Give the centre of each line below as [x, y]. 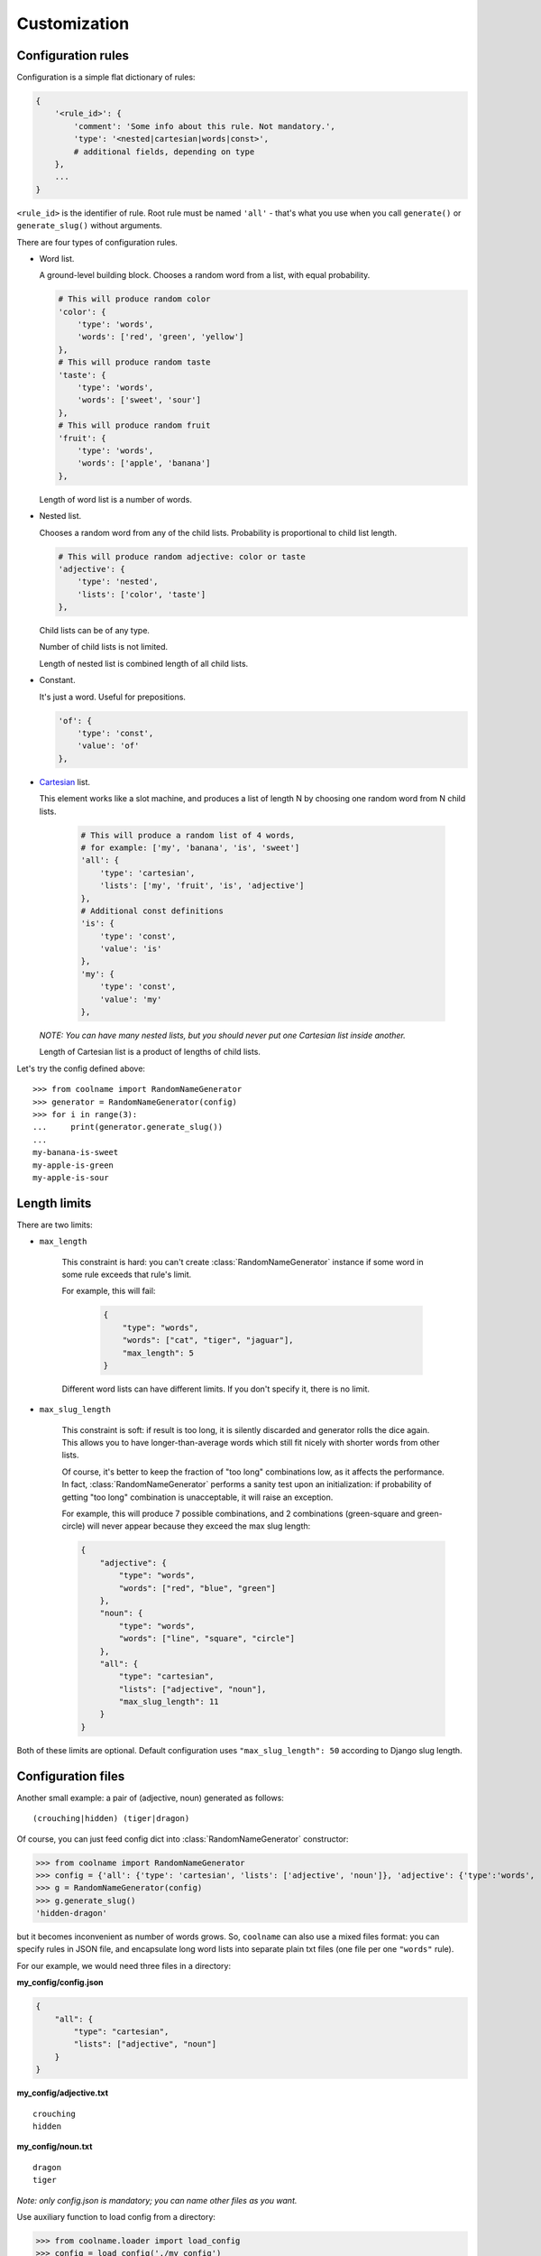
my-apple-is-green [73, 1165]
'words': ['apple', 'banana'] [144, 463]
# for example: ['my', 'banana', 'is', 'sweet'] [190, 847]
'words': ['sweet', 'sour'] [139, 400]
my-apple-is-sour [71, 1177]
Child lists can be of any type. [95, 631]
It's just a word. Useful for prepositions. [113, 697]
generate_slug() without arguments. [89, 226]
